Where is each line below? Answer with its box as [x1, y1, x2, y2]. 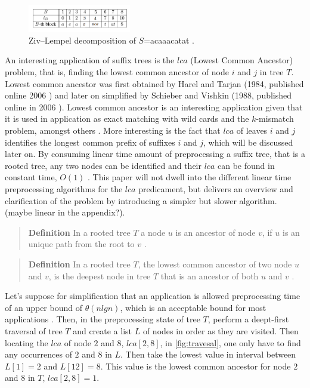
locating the [5, 336, 48, 349]
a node [141, 226, 166, 238]
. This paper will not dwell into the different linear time [88, 171, 292, 183]
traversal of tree [5, 324, 63, 337]
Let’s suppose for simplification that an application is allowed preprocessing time [5, 290, 300, 302]
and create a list [73, 324, 132, 337]
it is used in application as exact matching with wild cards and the [5, 112, 249, 125]
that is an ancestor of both [160, 269, 259, 282]
